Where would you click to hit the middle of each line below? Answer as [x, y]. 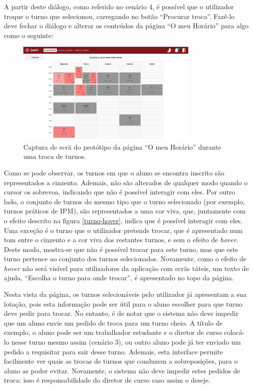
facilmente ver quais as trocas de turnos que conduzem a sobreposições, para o [121, 361]
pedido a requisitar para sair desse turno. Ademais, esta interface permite [113, 351]
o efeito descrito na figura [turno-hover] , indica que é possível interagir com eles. [123, 220]
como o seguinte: [29, 35]
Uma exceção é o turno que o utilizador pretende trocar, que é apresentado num [123, 230]
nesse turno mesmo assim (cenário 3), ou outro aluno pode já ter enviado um [126, 342]
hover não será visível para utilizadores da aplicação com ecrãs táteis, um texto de [126, 268]
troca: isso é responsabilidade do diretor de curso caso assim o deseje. [107, 380]
